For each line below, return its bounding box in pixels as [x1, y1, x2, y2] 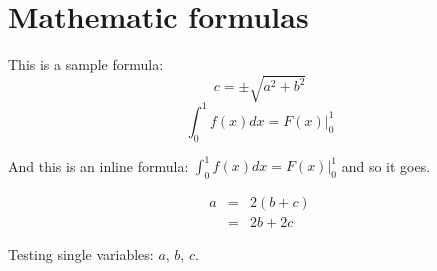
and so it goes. [341, 155, 431, 176]
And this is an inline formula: [8, 155, 189, 176]
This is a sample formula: [8, 54, 164, 75]
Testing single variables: [8, 243, 154, 264]
